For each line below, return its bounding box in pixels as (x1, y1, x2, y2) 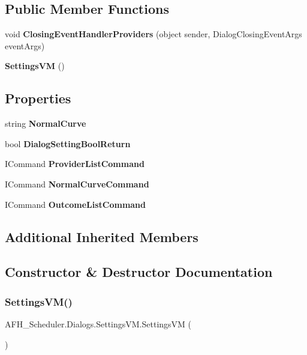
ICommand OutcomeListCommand (5, 198, 146, 210)
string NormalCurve (5, 117, 86, 130)
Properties (5, 89, 71, 108)
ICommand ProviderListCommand (5, 157, 145, 170)
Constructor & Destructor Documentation (5, 262, 273, 281)
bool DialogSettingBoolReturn (5, 137, 131, 150)
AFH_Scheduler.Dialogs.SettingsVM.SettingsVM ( (5, 317, 192, 330)
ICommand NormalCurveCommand (5, 177, 149, 190)
